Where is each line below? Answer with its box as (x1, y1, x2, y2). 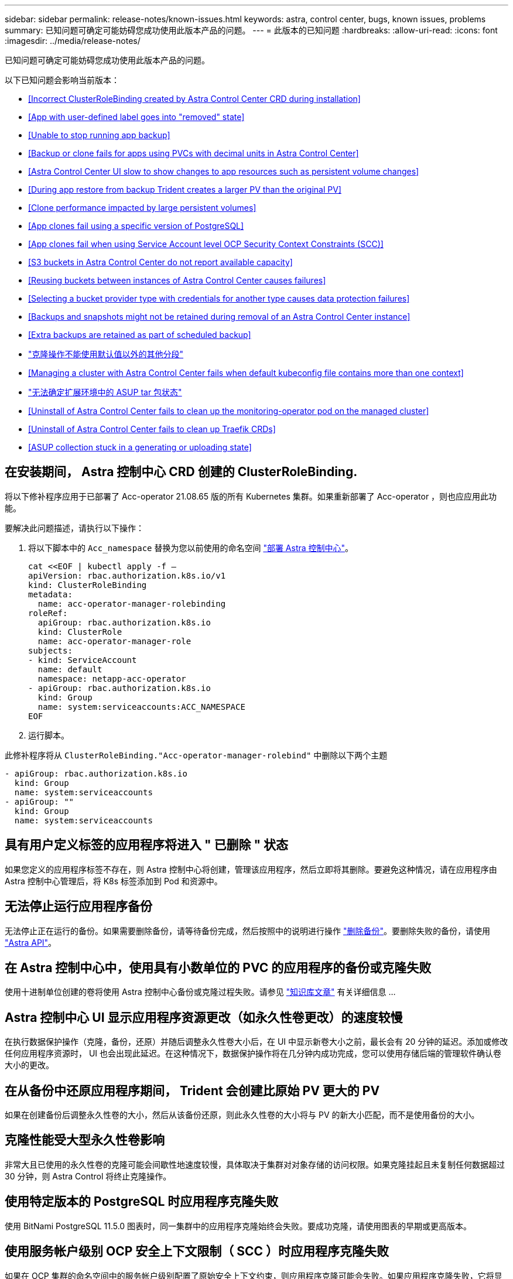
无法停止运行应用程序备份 (5, 899, 152, 914)
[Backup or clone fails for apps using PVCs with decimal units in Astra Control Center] (28, 148, 359, 158)
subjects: (28, 645, 73, 655)
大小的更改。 (5, 1060, 54, 1071)
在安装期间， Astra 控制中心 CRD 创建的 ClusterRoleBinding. (5, 464, 358, 480)
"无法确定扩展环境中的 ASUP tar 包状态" (28, 387, 182, 397)
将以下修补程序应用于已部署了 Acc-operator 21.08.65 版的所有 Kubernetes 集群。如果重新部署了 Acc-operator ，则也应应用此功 (5, 491, 497, 501)
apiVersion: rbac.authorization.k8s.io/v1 (28, 570, 226, 580)
